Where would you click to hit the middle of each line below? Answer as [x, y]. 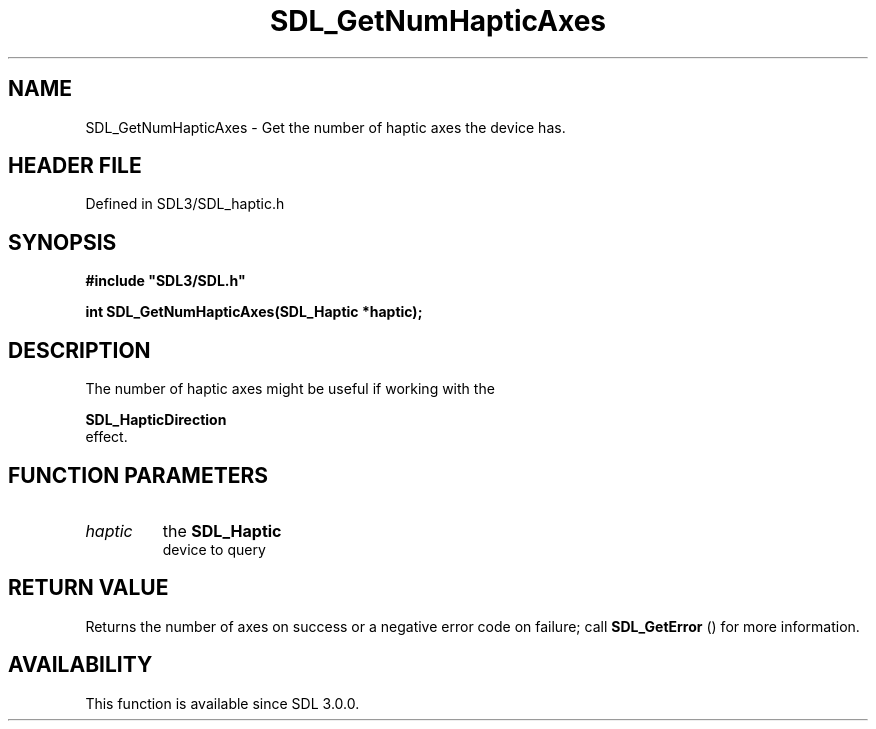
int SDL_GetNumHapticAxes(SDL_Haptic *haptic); [254, 312]
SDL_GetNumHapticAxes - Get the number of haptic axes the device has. [325, 127]
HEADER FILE [75, 166]
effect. [106, 437]
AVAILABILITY [80, 665]
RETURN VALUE [88, 588]
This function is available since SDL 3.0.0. [222, 703]
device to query [214, 549]
